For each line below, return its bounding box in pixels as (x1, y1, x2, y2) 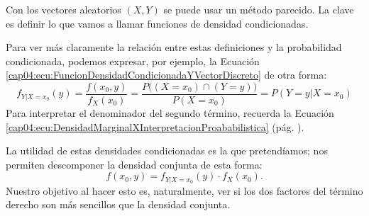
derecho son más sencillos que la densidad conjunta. (6, 197, 231, 212)
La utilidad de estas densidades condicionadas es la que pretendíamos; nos (6, 143, 328, 158)
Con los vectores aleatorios (6, 2, 121, 16)
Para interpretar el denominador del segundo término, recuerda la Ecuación (6, 106, 334, 120)
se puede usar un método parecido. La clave (163, 2, 354, 16)
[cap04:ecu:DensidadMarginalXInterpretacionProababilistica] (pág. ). (6, 119, 304, 134)
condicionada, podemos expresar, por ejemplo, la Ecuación (6, 53, 260, 68)
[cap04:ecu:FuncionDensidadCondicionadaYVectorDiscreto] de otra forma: (6, 67, 327, 82)
